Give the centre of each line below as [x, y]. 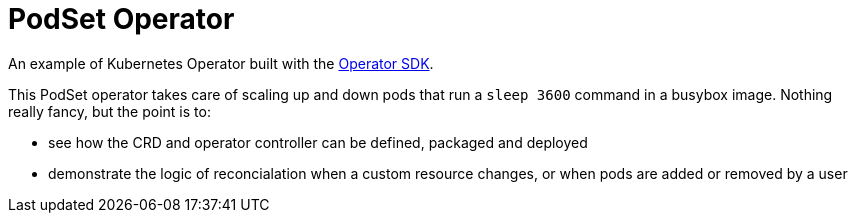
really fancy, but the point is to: [109, 111]
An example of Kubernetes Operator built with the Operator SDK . [221, 63]
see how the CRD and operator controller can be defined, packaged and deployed [318, 142]
